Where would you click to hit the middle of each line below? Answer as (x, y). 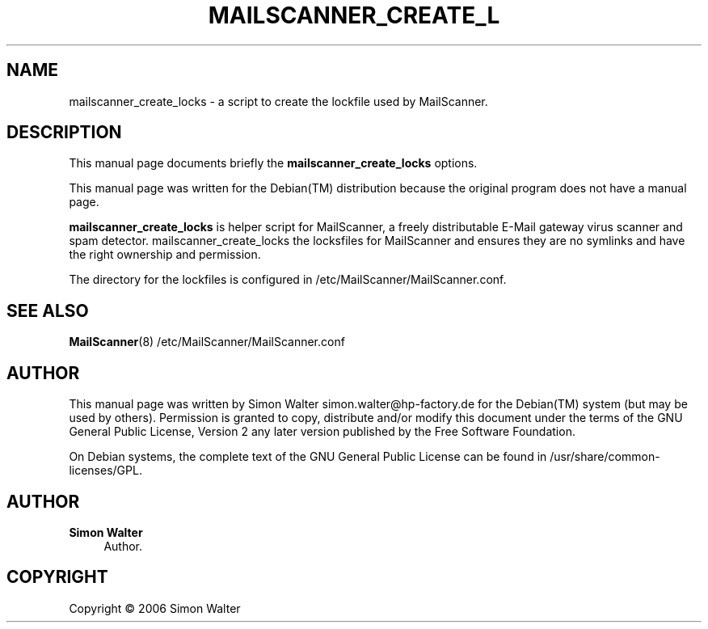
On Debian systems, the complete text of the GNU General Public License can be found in (308, 457)
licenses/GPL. (105, 471)
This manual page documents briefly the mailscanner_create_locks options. (273, 163)
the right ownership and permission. (165, 255)
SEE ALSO (48, 310)
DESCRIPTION (64, 133)
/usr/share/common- (605, 457)
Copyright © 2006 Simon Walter (155, 608)
